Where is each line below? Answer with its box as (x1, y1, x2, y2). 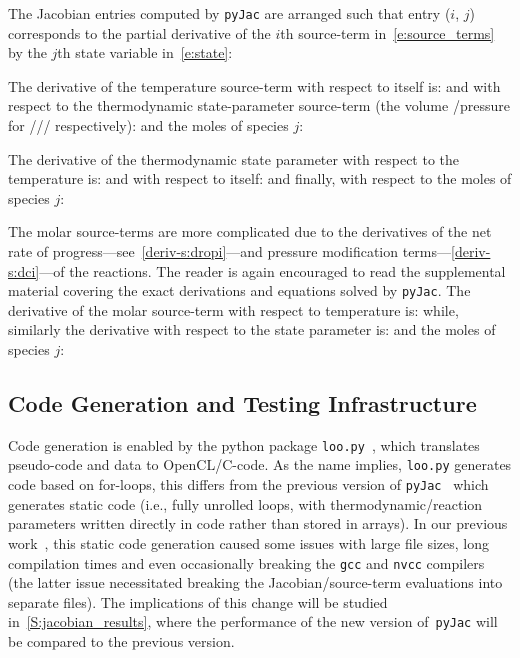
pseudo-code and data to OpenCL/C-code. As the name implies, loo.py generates (8, 454, 512, 475)
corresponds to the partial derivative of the (8, 22, 271, 43)
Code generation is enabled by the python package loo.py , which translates (8, 434, 480, 455)
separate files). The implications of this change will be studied (8, 591, 388, 612)
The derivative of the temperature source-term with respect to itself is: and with (8, 75, 501, 96)
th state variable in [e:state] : (57, 42, 233, 63)
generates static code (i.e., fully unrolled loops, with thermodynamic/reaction (8, 493, 483, 514)
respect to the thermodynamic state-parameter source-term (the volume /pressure (8, 95, 510, 116)
